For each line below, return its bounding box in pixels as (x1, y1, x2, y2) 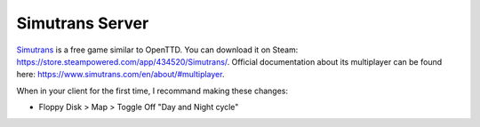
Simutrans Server (16, 13, 149, 33)
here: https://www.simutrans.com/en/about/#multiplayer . (16, 69, 225, 80)
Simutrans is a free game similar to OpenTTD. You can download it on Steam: (16, 44, 299, 55)
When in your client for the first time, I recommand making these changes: (16, 85, 289, 96)
